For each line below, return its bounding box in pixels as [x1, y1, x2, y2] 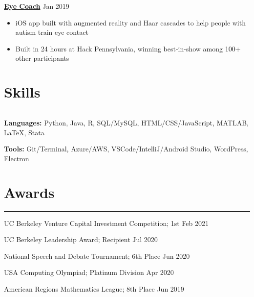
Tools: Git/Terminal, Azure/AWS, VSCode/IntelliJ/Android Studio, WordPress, [4, 144, 248, 154]
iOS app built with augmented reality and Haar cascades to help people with [15, 17, 246, 27]
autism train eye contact [15, 27, 88, 37]
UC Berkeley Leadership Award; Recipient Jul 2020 [4, 234, 158, 245]
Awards [4, 182, 55, 202]
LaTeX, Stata [4, 127, 44, 137]
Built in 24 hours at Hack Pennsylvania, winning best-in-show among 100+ [15, 43, 241, 53]
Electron [4, 153, 29, 163]
